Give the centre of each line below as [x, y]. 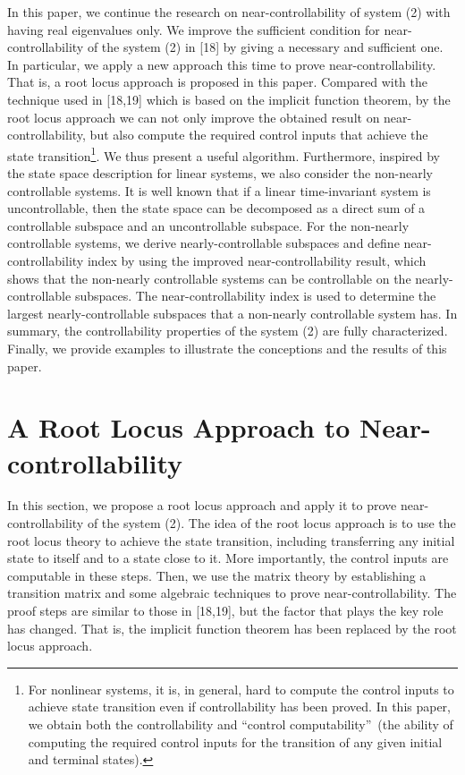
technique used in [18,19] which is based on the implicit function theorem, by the [229, 99]
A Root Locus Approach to [179, 427]
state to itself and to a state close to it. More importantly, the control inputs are [228, 558]
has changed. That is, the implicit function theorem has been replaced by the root [232, 628]
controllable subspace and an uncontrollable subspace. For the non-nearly [208, 225]
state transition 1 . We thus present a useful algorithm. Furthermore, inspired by [224, 154]
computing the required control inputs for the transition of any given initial [235, 741]
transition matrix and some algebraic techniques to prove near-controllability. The [232, 593]
